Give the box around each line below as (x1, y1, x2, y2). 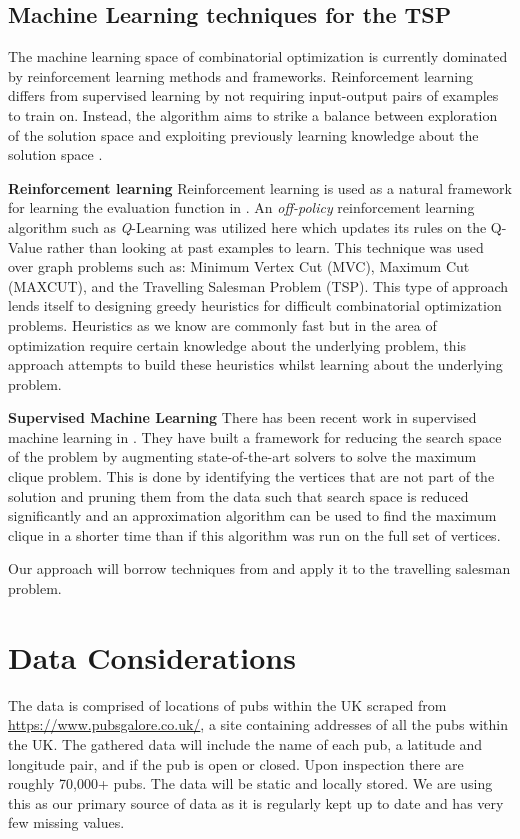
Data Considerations (8, 636, 296, 677)
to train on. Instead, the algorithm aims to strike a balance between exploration (8, 104, 498, 125)
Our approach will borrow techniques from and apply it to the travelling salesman (8, 558, 511, 579)
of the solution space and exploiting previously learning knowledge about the (8, 124, 479, 145)
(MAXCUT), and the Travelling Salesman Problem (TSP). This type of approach (8, 275, 509, 296)
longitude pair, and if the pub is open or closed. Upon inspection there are (8, 753, 464, 774)
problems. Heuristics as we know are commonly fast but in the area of (8, 314, 437, 335)
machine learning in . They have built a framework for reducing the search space (8, 426, 502, 447)
